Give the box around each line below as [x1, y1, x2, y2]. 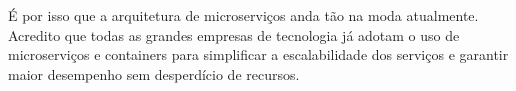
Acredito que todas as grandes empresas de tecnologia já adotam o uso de [8, 24, 460, 45]
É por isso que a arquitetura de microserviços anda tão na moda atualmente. [8, 5, 479, 25]
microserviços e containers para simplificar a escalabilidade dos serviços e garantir [8, 44, 509, 65]
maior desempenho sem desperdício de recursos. [8, 63, 300, 84]
